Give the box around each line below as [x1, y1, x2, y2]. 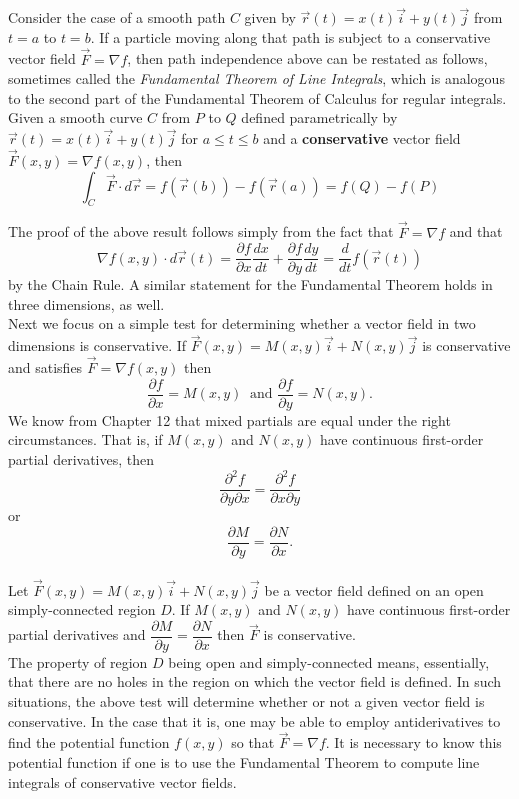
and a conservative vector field [263, 128, 461, 149]
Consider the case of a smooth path [8, 7, 226, 28]
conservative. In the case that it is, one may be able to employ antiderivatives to [8, 710, 501, 731]
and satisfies [8, 357, 83, 378]
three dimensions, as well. [8, 293, 165, 314]
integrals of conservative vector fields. [8, 771, 237, 792]
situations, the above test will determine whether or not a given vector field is [8, 691, 485, 712]
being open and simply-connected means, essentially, [168, 651, 490, 672]
